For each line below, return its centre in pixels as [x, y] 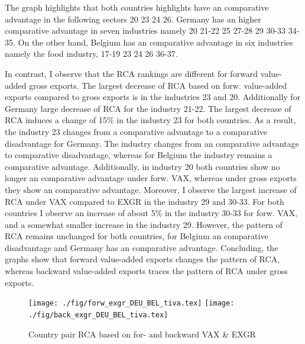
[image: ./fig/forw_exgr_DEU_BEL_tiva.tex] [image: [132, 303]
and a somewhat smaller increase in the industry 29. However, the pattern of [144, 224]
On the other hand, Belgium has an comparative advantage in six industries [155, 42]
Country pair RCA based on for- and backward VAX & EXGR [142, 334]
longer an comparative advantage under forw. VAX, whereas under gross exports [151, 178]
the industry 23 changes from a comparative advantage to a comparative [136, 131]
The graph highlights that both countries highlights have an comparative [137, 7]
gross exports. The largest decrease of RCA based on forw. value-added [158, 85]
